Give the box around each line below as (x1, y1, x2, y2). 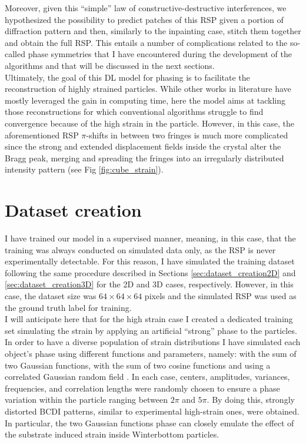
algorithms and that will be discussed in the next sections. (5, 59, 215, 71)
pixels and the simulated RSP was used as (144, 290, 297, 301)
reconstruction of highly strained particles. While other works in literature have (5, 82, 291, 95)
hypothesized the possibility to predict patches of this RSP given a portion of (5, 13, 284, 25)
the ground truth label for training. (5, 301, 132, 313)
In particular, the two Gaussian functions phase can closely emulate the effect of (5, 416, 294, 429)
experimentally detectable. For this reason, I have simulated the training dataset (5, 255, 295, 267)
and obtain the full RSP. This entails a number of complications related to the (5, 36, 288, 48)
